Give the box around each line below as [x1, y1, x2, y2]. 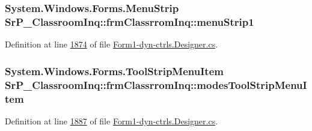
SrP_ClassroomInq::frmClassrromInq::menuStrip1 [5, 14, 254, 29]
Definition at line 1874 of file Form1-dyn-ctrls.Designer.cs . [5, 38, 218, 50]
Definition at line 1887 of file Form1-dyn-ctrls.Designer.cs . [5, 114, 218, 127]
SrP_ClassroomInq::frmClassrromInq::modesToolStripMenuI [5, 77, 307, 92]
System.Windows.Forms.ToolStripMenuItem [5, 63, 224, 78]
